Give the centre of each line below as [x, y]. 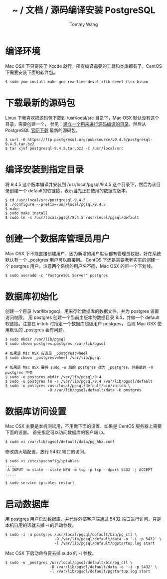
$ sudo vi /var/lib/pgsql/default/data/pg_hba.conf [60, 442]
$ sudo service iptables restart [40, 483]
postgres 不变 [19, 373]
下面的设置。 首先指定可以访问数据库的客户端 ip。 [56, 433]
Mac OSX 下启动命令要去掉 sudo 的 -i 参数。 [51, 553]
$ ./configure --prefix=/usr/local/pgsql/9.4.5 [56, 204]
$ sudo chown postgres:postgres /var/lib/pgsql [56, 344]
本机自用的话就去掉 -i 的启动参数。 [41, 525]
